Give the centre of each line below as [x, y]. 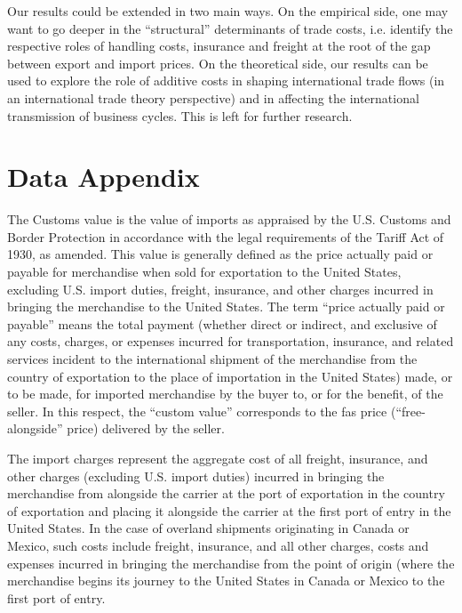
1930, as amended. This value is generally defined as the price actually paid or [220, 254]
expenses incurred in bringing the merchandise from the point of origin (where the [231, 563]
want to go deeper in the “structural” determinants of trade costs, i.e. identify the [230, 28]
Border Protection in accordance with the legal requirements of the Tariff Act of [226, 236]
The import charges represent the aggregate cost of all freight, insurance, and [218, 458]
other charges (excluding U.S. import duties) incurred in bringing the [196, 476]
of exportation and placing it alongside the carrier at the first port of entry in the [229, 510]
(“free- [408, 411]
